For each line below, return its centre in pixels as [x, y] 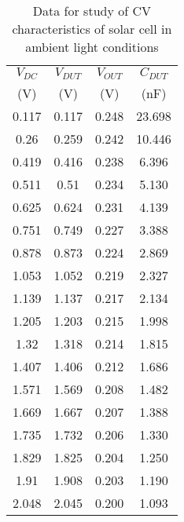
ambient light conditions [92, 47]
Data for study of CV [92, 11]
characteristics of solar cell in [92, 29]
